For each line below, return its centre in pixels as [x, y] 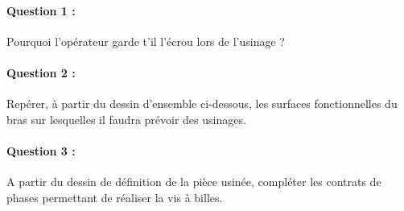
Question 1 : [41, 10]
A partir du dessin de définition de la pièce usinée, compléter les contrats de [194, 182]
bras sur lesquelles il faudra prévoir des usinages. [126, 119]
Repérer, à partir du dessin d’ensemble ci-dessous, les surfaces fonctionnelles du [202, 103]
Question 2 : [41, 72]
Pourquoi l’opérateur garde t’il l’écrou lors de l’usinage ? [146, 41]
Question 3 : [41, 150]
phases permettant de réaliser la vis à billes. [115, 197]
